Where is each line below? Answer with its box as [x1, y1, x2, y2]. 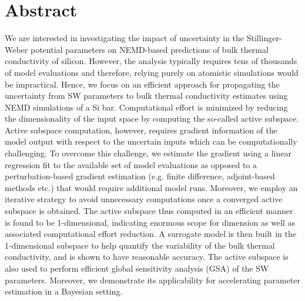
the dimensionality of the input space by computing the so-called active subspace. [5, 112, 299, 125]
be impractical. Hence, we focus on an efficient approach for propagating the [5, 78, 280, 90]
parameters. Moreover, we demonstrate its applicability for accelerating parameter [5, 273, 301, 286]
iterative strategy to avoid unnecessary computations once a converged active [5, 193, 283, 205]
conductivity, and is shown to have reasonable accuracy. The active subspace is [5, 250, 289, 263]
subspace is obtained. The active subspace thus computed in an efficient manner [5, 205, 293, 217]
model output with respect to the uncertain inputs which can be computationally [5, 135, 297, 148]
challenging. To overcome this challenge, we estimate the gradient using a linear [5, 147, 291, 159]
